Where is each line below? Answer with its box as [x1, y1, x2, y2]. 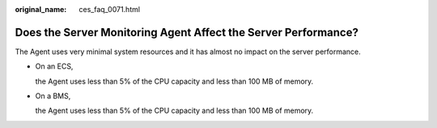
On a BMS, [35, 91, 71, 101]
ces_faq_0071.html [78, 5, 141, 14]
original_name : [15, 5, 67, 14]
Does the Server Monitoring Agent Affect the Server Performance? [15, 25, 359, 39]
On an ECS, [35, 61, 74, 72]
